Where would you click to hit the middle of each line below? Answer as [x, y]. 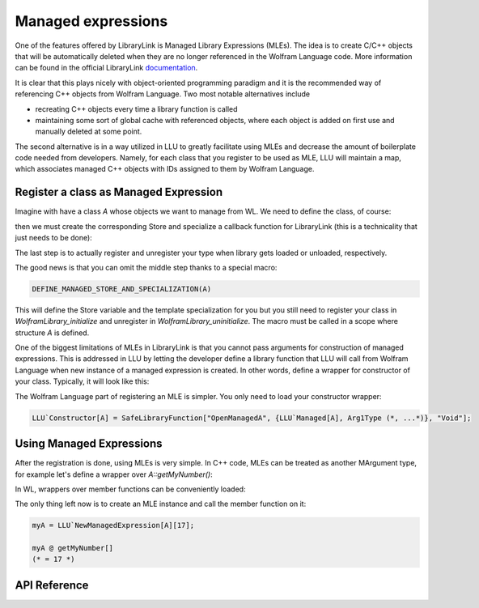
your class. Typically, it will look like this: [82, 381]
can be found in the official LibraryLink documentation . [106, 68]
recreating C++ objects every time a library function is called [136, 108]
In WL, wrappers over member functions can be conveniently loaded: [130, 489]
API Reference [52, 585]
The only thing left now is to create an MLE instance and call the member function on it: [161, 504]
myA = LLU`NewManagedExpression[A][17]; [113, 525]
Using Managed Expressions [89, 444]
